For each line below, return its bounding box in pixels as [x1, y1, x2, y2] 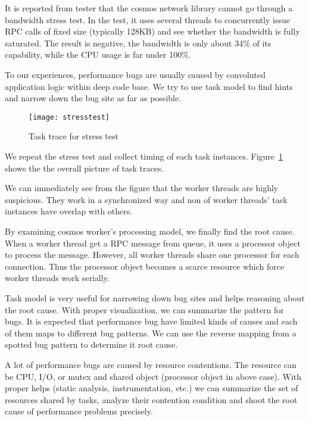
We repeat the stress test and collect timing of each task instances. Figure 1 [5, 150, 283, 162]
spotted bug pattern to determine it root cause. [5, 338, 178, 351]
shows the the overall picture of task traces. [5, 161, 164, 174]
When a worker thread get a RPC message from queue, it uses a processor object [5, 236, 301, 249]
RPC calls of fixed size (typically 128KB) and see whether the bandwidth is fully [5, 25, 300, 38]
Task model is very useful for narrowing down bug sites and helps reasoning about [5, 291, 305, 304]
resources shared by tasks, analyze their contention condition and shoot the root [5, 393, 298, 406]
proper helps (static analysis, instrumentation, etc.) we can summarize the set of [5, 382, 298, 394]
